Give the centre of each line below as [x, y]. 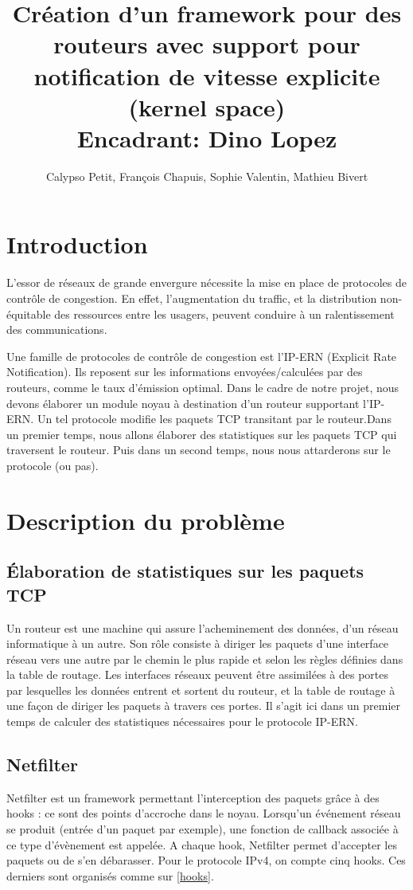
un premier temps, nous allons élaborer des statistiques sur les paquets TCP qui [202, 434]
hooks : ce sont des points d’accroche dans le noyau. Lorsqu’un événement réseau [204, 813]
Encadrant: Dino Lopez [207, 137]
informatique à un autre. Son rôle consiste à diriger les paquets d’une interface [198, 643]
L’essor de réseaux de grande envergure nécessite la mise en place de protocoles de [206, 282]
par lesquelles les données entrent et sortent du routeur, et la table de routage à [201, 690]
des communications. [57, 329]
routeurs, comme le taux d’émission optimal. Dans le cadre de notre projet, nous [203, 387]
